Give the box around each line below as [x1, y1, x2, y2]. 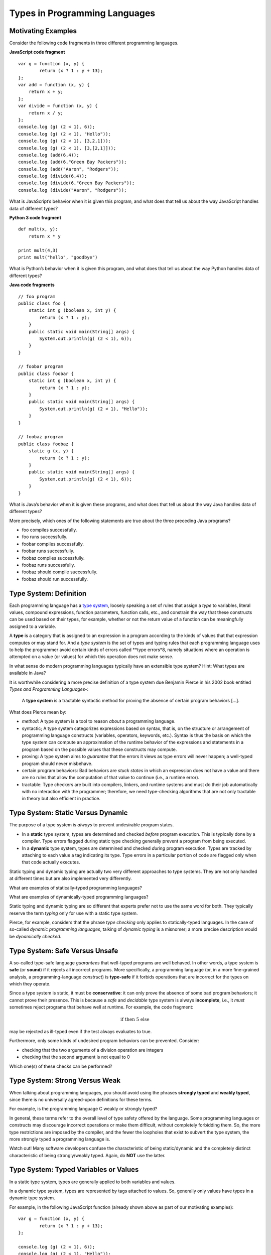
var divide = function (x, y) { [18, 103, 98, 109]
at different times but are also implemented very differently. [9, 875, 132, 882]
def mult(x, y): [18, 226, 58, 232]
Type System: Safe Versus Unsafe [9, 946, 118, 955]
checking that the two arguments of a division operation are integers [22, 1047, 164, 1053]
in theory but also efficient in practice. [22, 796, 100, 802]
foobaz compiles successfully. [22, 555, 85, 561]
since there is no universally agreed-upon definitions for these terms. [9, 1096, 153, 1102]
